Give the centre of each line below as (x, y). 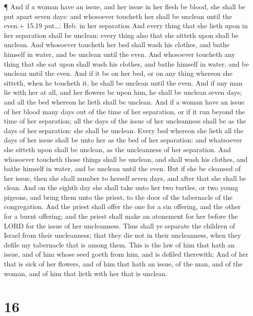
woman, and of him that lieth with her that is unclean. (86, 273)
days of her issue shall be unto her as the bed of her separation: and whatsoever (123, 140)
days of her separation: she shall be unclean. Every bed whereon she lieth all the (124, 130)
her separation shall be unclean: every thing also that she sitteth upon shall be (121, 35)
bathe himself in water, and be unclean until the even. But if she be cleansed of (122, 168)
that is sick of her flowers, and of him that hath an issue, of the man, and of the (123, 264)
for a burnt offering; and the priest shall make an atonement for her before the (121, 216)
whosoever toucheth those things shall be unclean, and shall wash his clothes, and (126, 159)
